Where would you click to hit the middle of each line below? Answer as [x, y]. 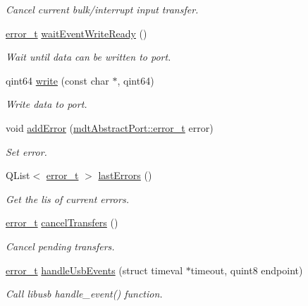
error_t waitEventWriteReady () [76, 33]
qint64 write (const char [57, 80]
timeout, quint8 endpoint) [247, 270]
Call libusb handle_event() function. [84, 294]
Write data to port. [47, 104]
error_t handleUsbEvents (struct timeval [94, 270]
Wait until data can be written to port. [88, 57]
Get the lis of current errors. [67, 198]
